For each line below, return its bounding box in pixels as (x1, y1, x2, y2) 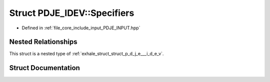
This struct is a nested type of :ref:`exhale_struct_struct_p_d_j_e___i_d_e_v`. (9, 51, 164, 57)
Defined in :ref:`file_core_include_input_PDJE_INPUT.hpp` (21, 25, 140, 31)
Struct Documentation (9, 64, 80, 72)
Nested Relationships (9, 38, 77, 46)
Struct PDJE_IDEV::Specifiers (9, 7, 134, 18)
